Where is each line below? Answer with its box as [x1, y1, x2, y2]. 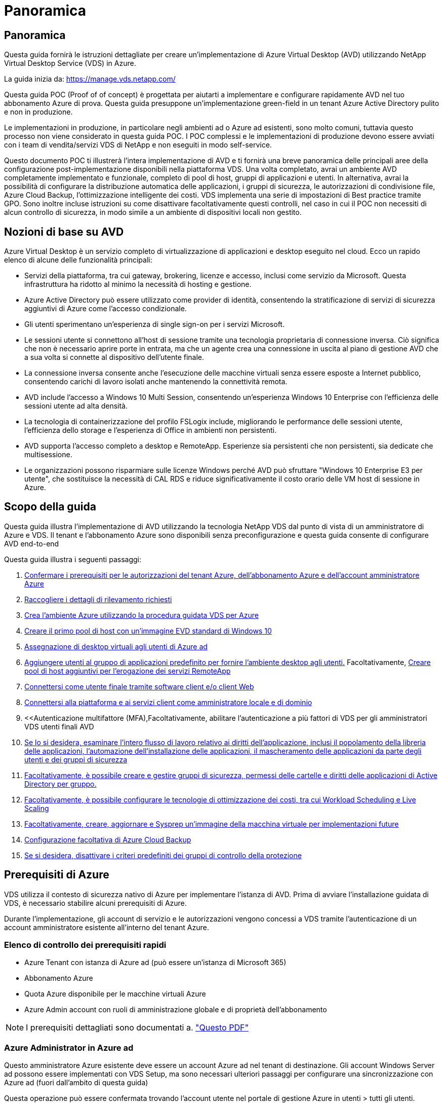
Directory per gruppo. [24, 779, 97, 788]
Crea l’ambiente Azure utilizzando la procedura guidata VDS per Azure [24, 610, 259, 619]
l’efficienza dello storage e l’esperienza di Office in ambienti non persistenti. [24, 426, 276, 435]
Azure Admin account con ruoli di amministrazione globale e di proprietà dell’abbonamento [24, 1005, 327, 1014]
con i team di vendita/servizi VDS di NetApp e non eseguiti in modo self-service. [4, 140, 272, 150]
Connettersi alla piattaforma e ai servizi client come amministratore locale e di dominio [24, 697, 312, 707]
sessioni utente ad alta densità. [24, 401, 128, 411]
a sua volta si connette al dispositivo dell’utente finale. [24, 353, 205, 362]
